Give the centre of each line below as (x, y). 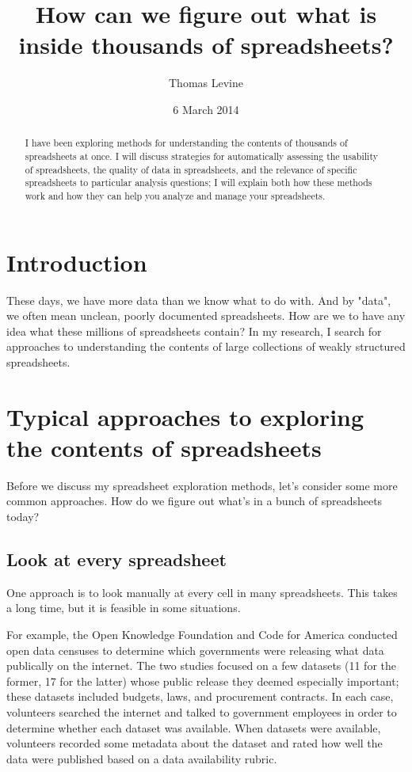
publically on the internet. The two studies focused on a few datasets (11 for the (202, 666)
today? (23, 516)
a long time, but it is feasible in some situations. (124, 608)
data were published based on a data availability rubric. (142, 758)
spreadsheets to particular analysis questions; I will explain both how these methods (198, 183)
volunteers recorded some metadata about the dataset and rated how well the (195, 743)
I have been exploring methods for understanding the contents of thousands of (186, 143)
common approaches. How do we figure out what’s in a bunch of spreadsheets (195, 501)
